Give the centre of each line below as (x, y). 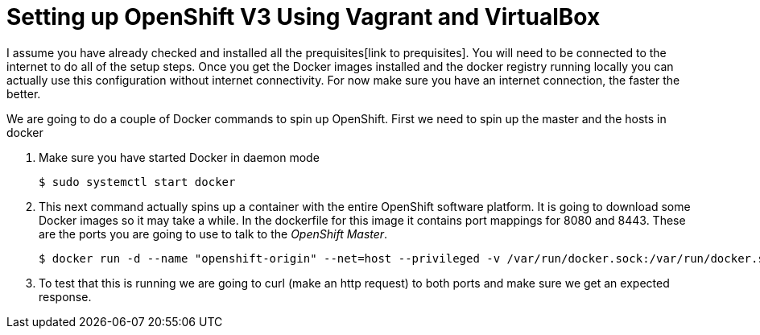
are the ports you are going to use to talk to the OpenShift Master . (213, 234)
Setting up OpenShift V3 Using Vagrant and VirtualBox (304, 17)
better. (24, 93)
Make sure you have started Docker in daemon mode (179, 157)
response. (65, 296)
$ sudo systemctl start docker (137, 182)
